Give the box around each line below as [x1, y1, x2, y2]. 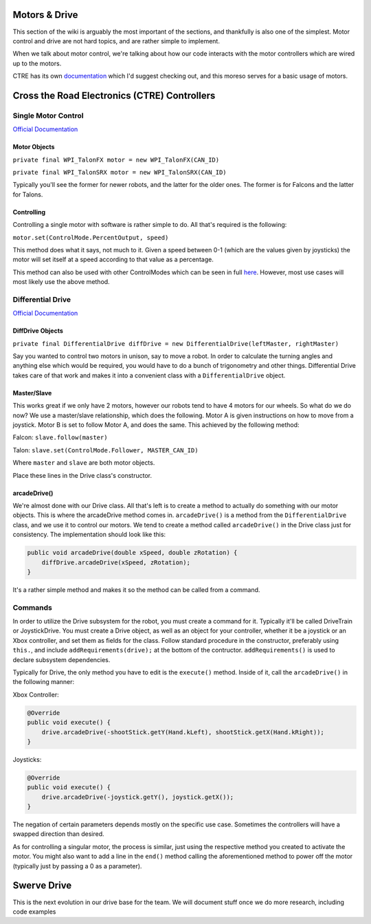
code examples [12, 907, 56, 916]
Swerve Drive [12, 880, 72, 892]
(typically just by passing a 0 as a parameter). [12, 861, 142, 870]
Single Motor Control [12, 111, 84, 120]
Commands [12, 602, 53, 612]
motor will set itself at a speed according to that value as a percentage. [12, 255, 214, 264]
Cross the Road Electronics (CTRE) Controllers [12, 89, 216, 101]
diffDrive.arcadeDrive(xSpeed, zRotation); [41, 558, 190, 566]
